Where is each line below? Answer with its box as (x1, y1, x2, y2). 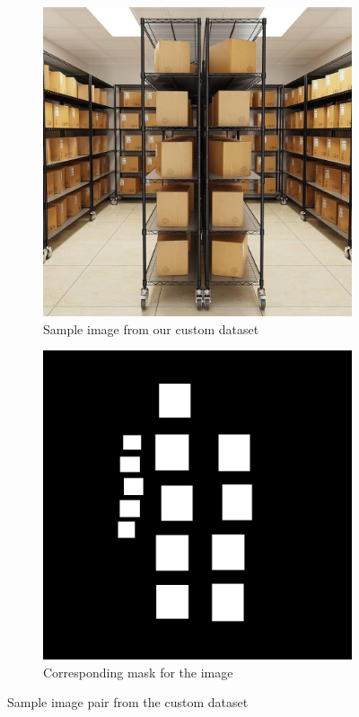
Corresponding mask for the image (43, 662, 233, 681)
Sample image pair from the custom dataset (7, 693, 249, 712)
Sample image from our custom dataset (43, 319, 259, 338)
